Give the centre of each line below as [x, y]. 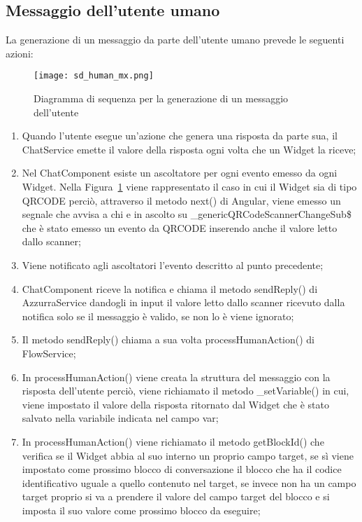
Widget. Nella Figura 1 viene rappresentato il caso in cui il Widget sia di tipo [189, 187]
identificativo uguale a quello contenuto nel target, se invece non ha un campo [189, 482]
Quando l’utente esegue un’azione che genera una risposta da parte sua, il [180, 136]
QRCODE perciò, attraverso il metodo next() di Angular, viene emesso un [181, 200]
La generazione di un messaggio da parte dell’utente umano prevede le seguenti [175, 40]
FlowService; [49, 353]
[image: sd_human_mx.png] [94, 76]
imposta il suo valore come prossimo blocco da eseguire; [141, 510]
